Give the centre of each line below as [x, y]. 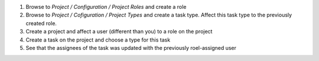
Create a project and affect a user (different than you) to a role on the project [119, 32]
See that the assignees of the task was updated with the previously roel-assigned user [131, 48]
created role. [41, 23]
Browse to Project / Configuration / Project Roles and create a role [106, 7]
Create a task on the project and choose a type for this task [98, 40]
